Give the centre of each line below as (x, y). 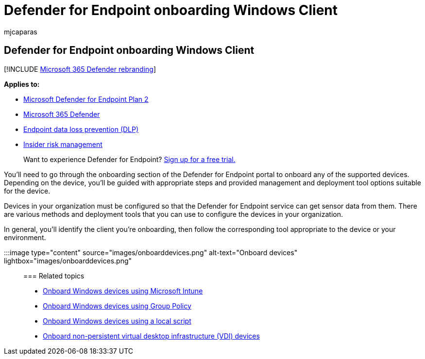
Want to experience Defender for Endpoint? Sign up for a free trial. (129, 159)
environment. (25, 237)
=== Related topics (54, 276)
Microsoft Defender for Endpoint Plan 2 (86, 99)
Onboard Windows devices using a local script (117, 321)
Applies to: (22, 84)
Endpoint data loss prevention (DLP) (81, 129)
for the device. (27, 191)
